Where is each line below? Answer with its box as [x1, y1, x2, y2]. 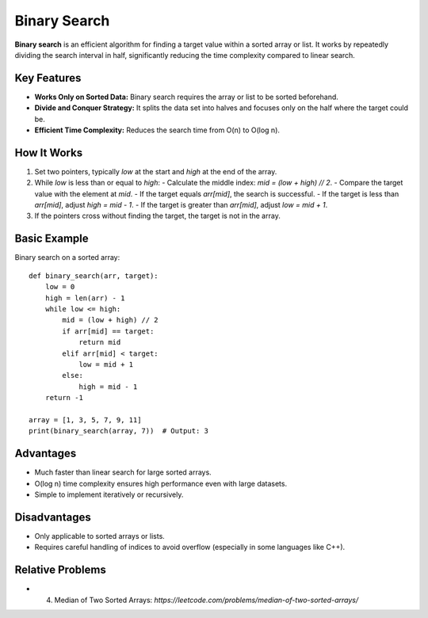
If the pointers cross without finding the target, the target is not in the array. [34, 211, 281, 221]
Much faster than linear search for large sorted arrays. [34, 467, 212, 477]
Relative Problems [14, 563, 106, 577]
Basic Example [14, 232, 89, 246]
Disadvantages [14, 510, 91, 524]
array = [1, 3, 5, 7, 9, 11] [29, 415, 142, 424]
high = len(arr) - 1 [44, 293, 125, 303]
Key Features [14, 71, 82, 85]
